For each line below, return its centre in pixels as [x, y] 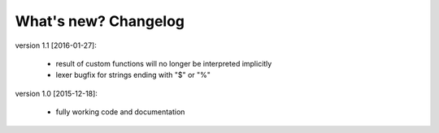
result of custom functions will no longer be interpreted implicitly [164, 63]
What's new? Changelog [100, 21]
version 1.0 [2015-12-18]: [56, 93]
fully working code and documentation [120, 112]
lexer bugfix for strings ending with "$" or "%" [133, 75]
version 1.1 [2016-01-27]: [56, 45]
